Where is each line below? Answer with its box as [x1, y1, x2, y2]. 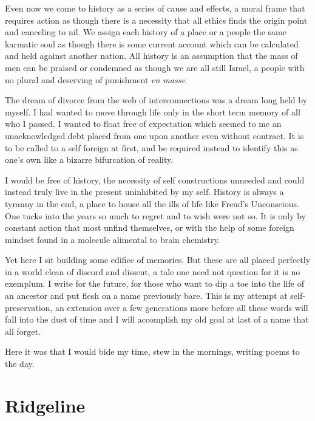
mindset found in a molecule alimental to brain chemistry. [5, 233, 220, 245]
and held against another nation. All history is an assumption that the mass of [5, 49, 298, 62]
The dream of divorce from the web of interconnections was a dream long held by [5, 94, 308, 106]
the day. [5, 357, 35, 370]
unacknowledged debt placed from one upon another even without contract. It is [5, 129, 304, 142]
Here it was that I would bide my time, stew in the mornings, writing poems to [5, 345, 300, 358]
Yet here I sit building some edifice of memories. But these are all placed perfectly [5, 253, 311, 266]
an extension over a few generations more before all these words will [55, 301, 308, 313]
